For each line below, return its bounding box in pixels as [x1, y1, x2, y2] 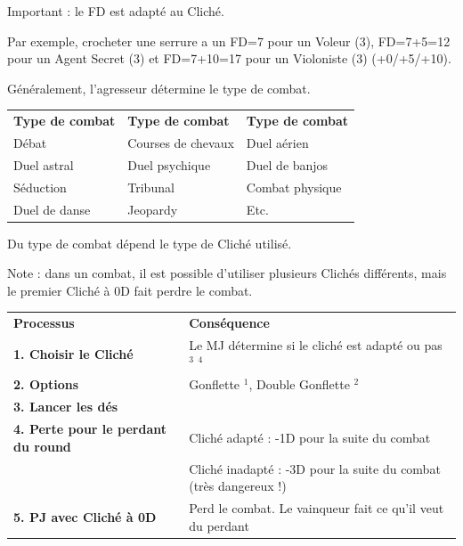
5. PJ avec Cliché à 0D [13, 507, 157, 526]
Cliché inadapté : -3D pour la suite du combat [189, 459, 441, 477]
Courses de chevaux [127, 133, 234, 151]
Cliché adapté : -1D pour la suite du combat [189, 428, 431, 446]
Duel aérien [246, 133, 309, 151]
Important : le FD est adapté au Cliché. [7, 2, 224, 20]
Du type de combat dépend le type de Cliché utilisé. [7, 233, 292, 252]
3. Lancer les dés [13, 397, 118, 416]
